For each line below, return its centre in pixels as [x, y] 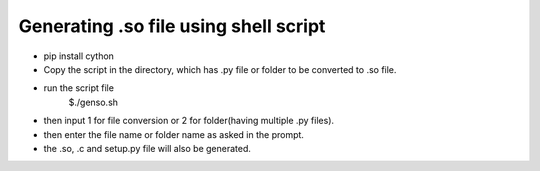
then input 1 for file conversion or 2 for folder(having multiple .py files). [189, 121]
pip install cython [79, 56]
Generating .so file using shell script [172, 26]
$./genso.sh [93, 102]
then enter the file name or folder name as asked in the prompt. [174, 134]
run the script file [79, 88]
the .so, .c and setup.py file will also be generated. [147, 148]
